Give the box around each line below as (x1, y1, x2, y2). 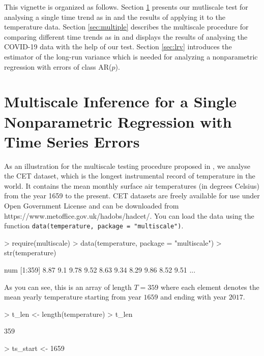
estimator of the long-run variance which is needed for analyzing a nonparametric (4, 51, 258, 62)
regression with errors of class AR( (4, 61, 112, 72)
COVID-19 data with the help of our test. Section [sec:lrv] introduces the (4, 41, 232, 52)
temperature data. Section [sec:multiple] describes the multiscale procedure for (4, 21, 249, 32)
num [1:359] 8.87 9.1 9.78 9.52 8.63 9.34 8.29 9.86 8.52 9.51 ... (4, 264, 196, 275)
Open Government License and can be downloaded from (4, 200, 179, 211)
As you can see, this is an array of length (4, 281, 132, 292)
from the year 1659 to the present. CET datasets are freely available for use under (4, 190, 260, 201)
